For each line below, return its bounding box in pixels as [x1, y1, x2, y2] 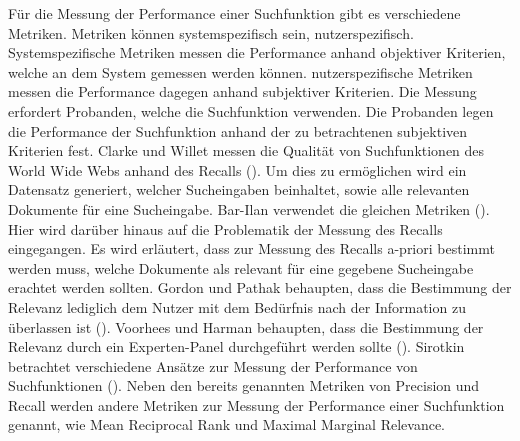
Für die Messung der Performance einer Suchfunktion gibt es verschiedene [8, 3, 461, 23]
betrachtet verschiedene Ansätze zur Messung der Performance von [8, 355, 418, 376]
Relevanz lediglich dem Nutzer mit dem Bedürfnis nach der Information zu [8, 296, 466, 317]
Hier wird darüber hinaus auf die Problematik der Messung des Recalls [8, 218, 443, 239]
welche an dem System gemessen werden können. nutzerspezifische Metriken [8, 61, 473, 82]
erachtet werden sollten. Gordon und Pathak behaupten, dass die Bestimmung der [8, 277, 512, 298]
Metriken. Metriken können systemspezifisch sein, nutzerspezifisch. [8, 22, 414, 43]
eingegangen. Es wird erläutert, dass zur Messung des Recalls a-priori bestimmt [8, 238, 495, 259]
